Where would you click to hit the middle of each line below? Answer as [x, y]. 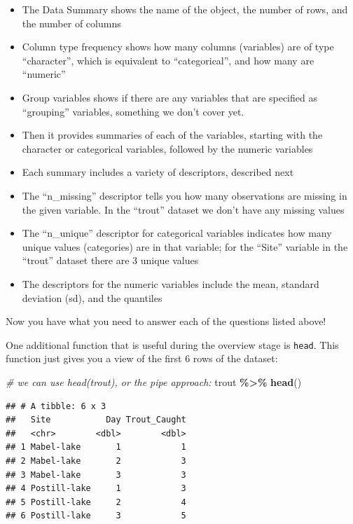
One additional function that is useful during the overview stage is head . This [172, 344]
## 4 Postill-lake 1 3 [96, 489]
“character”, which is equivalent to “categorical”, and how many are [168, 60]
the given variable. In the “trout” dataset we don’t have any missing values [183, 209]
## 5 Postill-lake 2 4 [96, 502]
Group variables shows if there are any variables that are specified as [169, 97]
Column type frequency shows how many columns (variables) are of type [178, 47]
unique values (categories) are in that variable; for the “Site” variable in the [185, 246]
